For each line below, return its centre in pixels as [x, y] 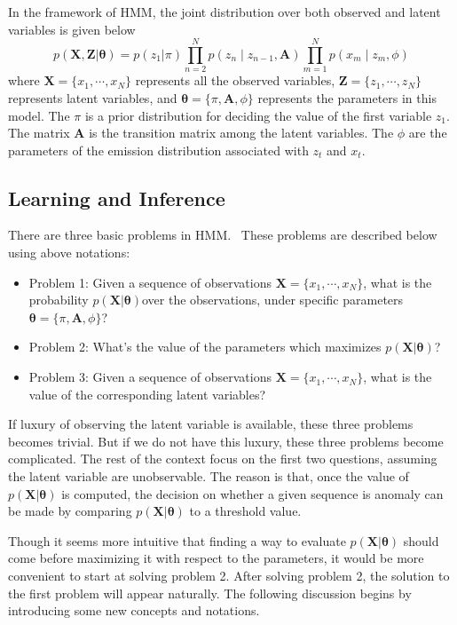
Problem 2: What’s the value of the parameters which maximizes [205, 347]
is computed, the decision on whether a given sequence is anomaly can [252, 493]
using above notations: [69, 253]
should [421, 540]
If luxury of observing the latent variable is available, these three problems [211, 424]
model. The [39, 115]
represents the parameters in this [347, 97]
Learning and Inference [117, 198]
